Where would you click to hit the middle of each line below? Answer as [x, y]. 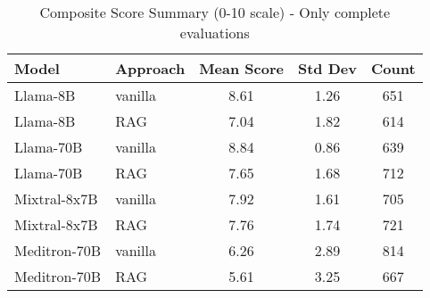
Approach [150, 68]
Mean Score [241, 68]
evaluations [215, 33]
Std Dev [327, 68]
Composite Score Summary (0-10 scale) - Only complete [215, 12]
